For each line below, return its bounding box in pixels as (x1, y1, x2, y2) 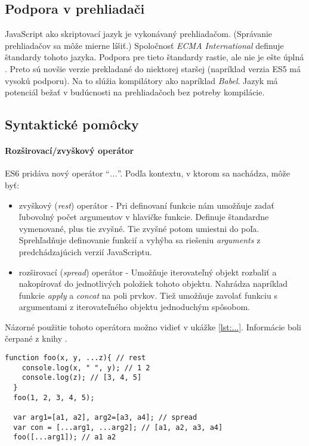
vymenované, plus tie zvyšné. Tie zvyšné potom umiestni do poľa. (18, 222, 259, 234)
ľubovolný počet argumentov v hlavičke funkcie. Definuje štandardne (18, 210, 269, 223)
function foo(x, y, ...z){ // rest (5, 354, 146, 363)
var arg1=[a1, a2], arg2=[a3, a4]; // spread (13, 413, 197, 422)
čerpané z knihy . (5, 332, 67, 345)
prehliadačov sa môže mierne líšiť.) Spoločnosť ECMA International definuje (5, 39, 284, 51)
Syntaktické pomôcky (5, 115, 139, 134)
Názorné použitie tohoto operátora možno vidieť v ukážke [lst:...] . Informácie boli (5, 320, 301, 333)
